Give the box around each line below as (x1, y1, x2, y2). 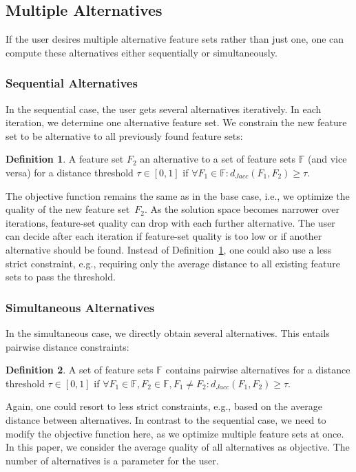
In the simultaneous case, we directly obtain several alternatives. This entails (6, 325, 330, 340)
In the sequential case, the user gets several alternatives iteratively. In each (6, 101, 322, 116)
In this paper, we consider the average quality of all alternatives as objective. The (6, 440, 350, 454)
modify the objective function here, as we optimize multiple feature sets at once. (6, 426, 344, 440)
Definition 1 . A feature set (6, 152, 124, 166)
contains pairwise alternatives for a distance (165, 362, 350, 377)
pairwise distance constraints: (6, 339, 129, 353)
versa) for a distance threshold (6, 165, 134, 179)
